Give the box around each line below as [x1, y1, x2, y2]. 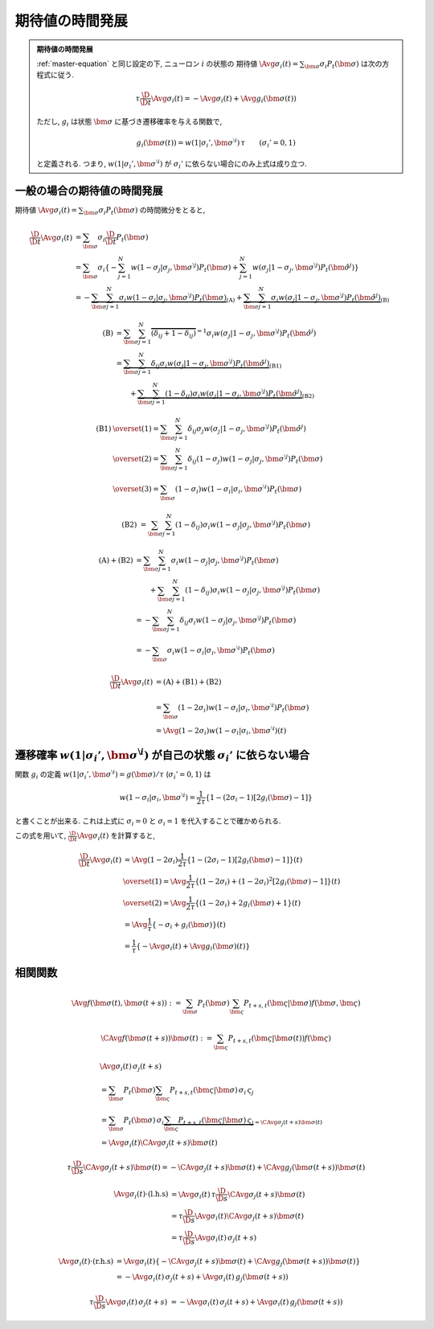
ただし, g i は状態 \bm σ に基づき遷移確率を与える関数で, [36, 117, 223, 129]
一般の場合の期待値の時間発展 [14, 183, 163, 197]
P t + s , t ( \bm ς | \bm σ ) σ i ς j [169, 1085, 254, 1097]
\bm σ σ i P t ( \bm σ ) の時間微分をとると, [83, 205, 206, 216]
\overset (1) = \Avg [123, 876, 186, 886]
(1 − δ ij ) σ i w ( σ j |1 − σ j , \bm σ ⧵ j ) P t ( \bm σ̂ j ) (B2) [165, 387, 315, 400]
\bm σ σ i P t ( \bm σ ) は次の [304, 59, 383, 70]
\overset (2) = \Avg [123, 898, 186, 908]
